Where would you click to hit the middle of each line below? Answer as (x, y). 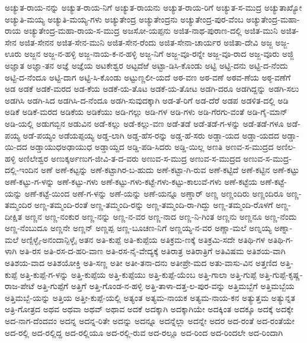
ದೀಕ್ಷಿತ (14, 216)
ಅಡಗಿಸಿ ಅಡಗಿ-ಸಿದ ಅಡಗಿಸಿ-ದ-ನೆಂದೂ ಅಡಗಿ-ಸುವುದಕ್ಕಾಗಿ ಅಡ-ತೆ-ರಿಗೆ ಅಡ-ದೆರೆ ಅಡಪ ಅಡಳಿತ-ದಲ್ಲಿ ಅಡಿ (147, 100)
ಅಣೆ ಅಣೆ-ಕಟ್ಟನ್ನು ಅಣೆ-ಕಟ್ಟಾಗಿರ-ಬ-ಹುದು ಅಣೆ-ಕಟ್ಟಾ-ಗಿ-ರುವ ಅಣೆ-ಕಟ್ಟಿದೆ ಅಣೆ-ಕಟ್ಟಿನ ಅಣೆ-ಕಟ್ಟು (170, 170)
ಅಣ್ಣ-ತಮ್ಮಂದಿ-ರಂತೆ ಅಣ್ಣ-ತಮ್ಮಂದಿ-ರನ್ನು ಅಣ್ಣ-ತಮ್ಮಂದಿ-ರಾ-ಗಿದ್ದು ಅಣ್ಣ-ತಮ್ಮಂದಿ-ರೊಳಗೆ (153, 205)
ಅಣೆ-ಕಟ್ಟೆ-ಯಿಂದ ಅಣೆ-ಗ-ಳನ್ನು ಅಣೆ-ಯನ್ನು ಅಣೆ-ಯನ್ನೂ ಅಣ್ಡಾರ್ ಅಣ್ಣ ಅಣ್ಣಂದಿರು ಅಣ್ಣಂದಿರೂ (154, 193)
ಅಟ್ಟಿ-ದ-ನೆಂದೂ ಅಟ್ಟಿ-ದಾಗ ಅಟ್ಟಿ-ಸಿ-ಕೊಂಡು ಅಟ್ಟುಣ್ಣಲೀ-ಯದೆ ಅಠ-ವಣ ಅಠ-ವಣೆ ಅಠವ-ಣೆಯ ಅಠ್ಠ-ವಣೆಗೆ (148, 77)
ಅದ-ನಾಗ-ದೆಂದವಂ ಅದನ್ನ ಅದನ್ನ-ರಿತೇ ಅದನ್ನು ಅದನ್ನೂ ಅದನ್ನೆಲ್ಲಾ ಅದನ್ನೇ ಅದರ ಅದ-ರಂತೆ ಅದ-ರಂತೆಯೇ (150, 321)
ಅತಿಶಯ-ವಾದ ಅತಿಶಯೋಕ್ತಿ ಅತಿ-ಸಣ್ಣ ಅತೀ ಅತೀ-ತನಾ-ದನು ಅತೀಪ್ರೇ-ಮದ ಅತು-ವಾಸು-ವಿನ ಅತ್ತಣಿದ (141, 263)
